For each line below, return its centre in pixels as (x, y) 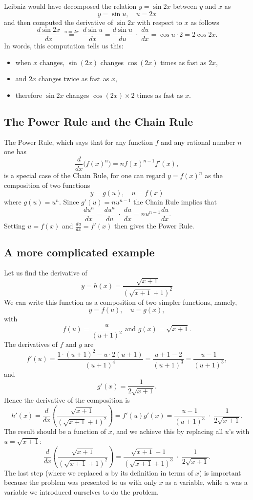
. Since (69, 202)
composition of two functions (47, 185)
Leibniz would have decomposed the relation (70, 6)
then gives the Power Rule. (154, 226)
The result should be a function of (55, 431)
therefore (29, 95)
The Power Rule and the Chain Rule (99, 122)
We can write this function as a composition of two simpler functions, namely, (121, 302)
